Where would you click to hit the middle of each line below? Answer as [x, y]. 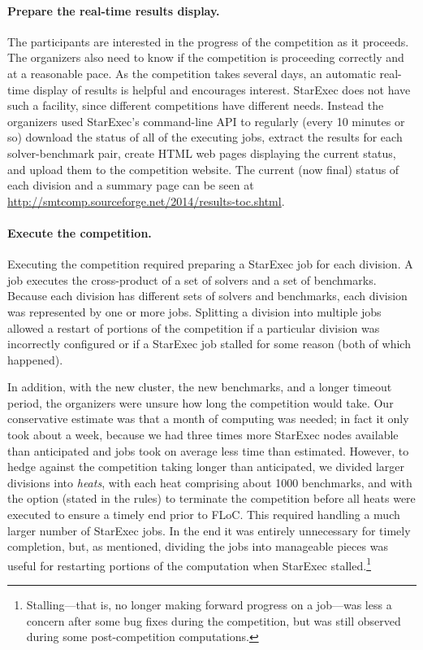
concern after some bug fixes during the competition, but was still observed [214, 620]
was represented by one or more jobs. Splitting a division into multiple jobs [194, 311]
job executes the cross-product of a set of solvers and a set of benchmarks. [192, 279]
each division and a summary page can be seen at [131, 185]
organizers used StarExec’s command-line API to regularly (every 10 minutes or [206, 121]
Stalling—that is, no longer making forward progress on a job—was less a [209, 605]
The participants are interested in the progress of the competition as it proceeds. [208, 41]
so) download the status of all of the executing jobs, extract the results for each [205, 137]
